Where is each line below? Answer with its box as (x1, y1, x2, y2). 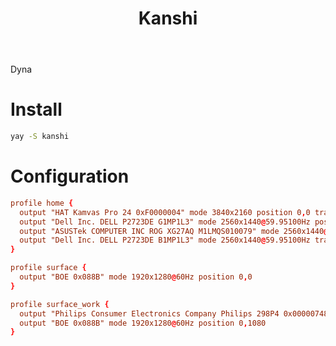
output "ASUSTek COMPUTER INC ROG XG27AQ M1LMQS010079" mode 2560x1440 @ (19, 226, 329, 236)
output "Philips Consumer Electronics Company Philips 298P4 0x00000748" (19, 308, 333, 319)
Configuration (10, 165, 130, 188)
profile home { (10, 198, 74, 208)
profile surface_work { (10, 299, 110, 309)
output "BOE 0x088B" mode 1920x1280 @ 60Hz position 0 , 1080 (19, 318, 267, 328)
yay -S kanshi (10, 132, 70, 142)
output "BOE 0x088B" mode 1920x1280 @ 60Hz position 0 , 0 (19, 272, 253, 282)
